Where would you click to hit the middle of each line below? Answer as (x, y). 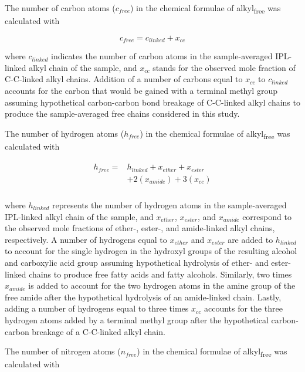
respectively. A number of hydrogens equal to (86, 239)
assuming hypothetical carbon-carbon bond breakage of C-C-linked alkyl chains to (152, 102)
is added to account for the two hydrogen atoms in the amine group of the (162, 285)
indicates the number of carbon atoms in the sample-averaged (162, 56)
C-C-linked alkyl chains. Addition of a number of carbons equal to (124, 79)
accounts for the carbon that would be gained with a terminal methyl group (141, 90)
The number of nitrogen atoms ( (63, 351)
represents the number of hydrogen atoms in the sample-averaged (170, 205)
